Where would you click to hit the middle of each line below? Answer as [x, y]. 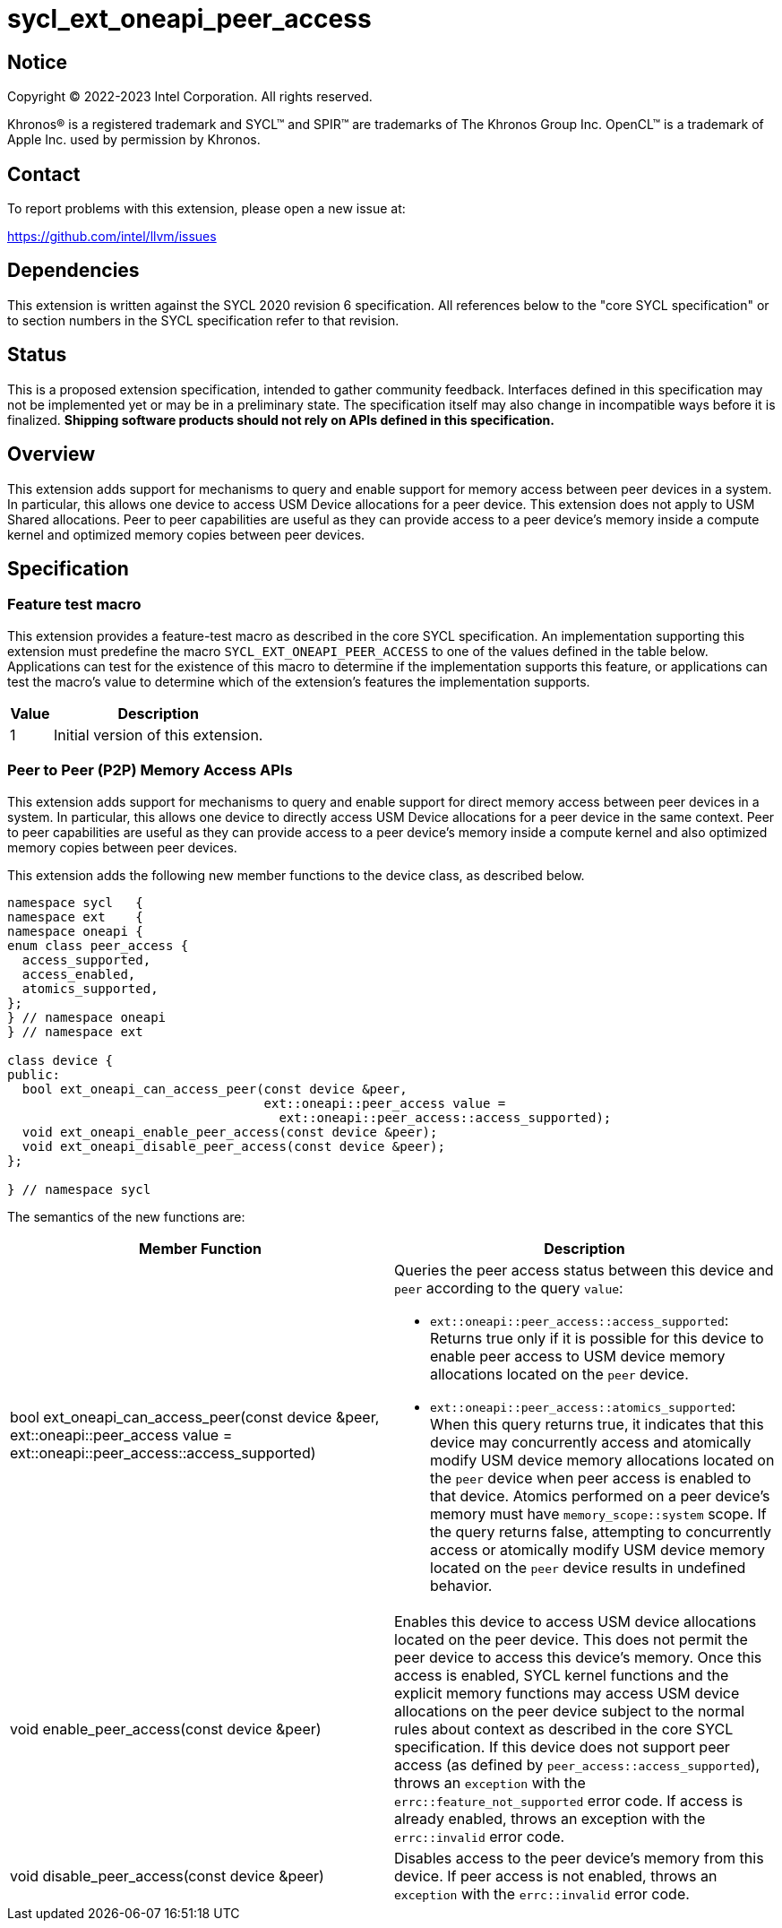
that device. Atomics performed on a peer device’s [600, 1496]
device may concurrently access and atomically [591, 1442]
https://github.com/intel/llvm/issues [112, 237]
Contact [44, 174]
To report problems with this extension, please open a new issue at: [206, 209]
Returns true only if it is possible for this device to [597, 1338]
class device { [60, 1060]
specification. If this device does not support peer [562, 1746]
